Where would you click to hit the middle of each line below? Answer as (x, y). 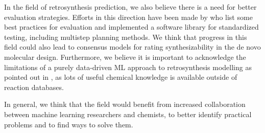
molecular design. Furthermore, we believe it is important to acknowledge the (125, 57)
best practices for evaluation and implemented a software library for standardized (131, 27)
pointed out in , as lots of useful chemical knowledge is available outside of (121, 77)
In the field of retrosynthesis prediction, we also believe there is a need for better (130, 7)
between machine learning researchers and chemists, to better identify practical (128, 114)
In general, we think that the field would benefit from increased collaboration (125, 104)
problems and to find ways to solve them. (69, 124)
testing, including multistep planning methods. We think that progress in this (126, 37)
